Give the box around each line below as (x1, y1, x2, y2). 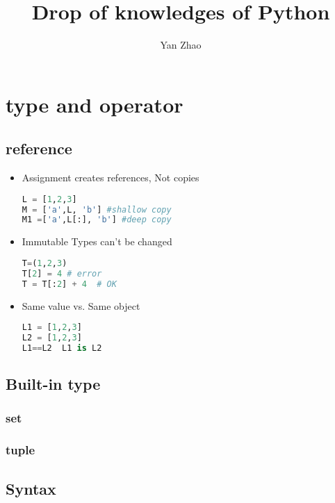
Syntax (6, 477, 56, 499)
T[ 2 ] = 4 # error (22, 268, 102, 279)
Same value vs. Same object (22, 298, 140, 313)
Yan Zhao (160, 38, 202, 52)
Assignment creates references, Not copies (22, 170, 199, 185)
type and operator (6, 90, 183, 118)
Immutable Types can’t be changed (22, 234, 172, 249)
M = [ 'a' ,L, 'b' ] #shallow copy (22, 204, 172, 215)
